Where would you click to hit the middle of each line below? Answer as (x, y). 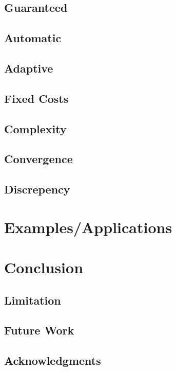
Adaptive (29, 68)
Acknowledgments (53, 360)
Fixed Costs (36, 98)
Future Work (39, 330)
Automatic (33, 38)
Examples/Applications (88, 227)
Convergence (38, 159)
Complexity (35, 128)
